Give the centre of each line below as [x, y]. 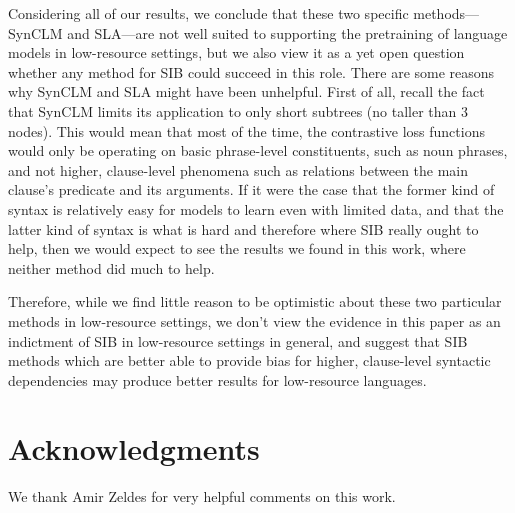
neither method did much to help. [111, 267]
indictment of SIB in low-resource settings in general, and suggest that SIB [238, 340]
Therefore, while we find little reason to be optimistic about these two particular [255, 301]
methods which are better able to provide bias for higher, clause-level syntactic [249, 360]
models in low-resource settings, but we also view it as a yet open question [236, 52]
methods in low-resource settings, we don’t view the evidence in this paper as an [254, 320]
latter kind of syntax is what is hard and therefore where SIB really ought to [243, 228]
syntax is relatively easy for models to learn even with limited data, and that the [256, 208]
